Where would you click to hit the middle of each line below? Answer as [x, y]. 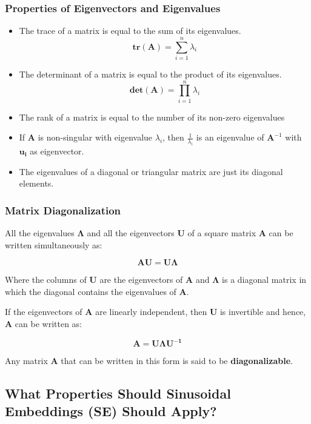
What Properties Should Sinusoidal [118, 393]
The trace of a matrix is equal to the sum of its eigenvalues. [130, 31]
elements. [36, 183]
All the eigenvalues [40, 233]
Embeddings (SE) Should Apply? [111, 411]
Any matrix [26, 361]
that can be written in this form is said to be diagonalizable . [177, 361]
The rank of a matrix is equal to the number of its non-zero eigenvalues [152, 117]
